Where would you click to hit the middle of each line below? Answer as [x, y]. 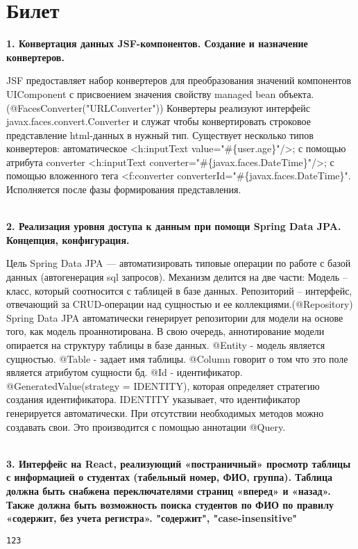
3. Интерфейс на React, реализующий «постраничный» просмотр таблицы [179, 463]
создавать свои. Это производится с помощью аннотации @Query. [146, 426]
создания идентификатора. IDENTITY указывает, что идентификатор [153, 399]
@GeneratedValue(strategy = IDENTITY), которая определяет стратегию [163, 385]
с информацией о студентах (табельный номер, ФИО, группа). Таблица [169, 477]
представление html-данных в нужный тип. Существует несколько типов [160, 134]
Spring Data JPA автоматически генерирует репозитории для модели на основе [175, 317]
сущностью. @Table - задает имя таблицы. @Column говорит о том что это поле [177, 358]
